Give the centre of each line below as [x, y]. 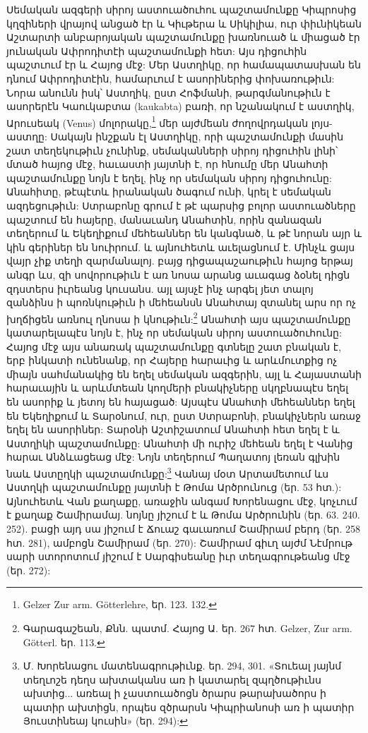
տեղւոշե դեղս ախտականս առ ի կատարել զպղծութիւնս [172, 679]
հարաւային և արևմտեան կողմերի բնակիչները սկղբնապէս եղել [177, 388]
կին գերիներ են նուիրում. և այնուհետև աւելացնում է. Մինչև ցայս [181, 247]
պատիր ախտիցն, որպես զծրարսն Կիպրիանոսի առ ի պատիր [189, 707]
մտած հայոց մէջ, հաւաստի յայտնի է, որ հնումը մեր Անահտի [167, 164]
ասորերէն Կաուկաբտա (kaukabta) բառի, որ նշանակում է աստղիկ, [180, 106]
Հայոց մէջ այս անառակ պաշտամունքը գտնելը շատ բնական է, [174, 346]
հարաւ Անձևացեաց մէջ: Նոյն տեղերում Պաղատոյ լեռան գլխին [173, 457]
